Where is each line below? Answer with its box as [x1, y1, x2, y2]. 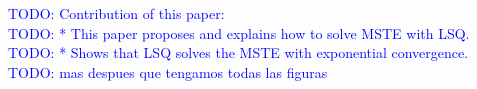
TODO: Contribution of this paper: [8, 3, 225, 23]
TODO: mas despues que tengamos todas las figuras [8, 61, 328, 82]
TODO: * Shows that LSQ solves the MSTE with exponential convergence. [8, 42, 469, 63]
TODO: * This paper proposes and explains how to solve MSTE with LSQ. [8, 22, 470, 43]
